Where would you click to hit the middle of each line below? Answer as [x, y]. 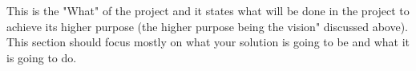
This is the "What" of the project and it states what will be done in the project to [208, 10]
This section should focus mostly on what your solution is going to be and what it [208, 42]
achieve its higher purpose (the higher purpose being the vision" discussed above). [208, 26]
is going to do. [42, 57]
